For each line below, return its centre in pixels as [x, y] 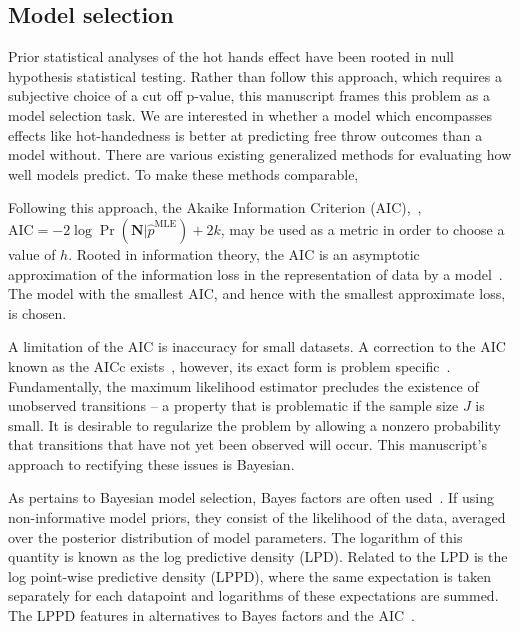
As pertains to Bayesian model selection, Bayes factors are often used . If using [251, 497]
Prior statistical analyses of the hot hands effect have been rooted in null [231, 56]
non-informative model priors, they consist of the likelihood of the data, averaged [257, 517]
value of [32, 253]
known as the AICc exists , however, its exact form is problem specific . [229, 365]
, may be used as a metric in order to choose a [362, 228]
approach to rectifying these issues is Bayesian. [151, 463]
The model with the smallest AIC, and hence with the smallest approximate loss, [257, 293]
